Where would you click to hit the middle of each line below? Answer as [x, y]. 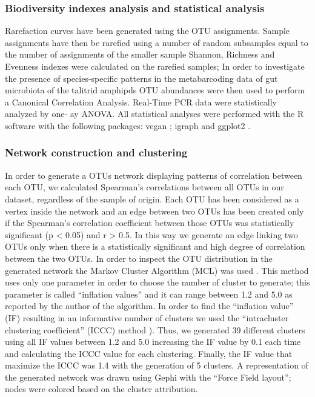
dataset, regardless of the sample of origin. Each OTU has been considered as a [152, 198]
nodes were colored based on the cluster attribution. [101, 389]
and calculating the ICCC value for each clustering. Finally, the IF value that [149, 353]
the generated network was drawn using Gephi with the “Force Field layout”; [148, 377]
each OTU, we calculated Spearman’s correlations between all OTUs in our [144, 187]
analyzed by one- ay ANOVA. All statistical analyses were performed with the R [154, 114]
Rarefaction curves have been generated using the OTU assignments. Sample [148, 31]
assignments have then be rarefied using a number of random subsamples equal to [157, 42]
